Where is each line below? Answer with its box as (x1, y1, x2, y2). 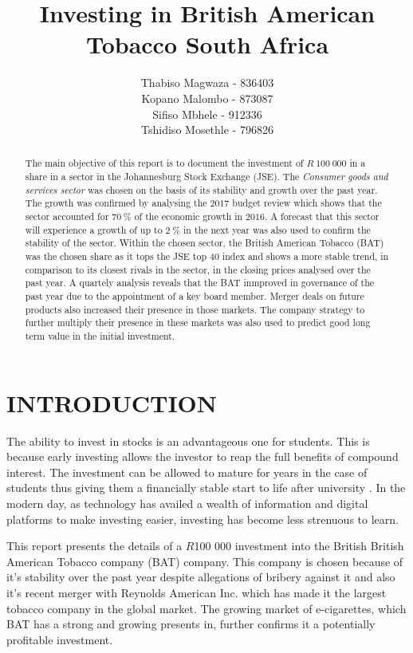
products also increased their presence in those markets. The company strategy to (25, 302, 365, 316)
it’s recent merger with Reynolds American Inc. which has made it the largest (6, 584, 387, 600)
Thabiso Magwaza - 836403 (140, 74, 274, 91)
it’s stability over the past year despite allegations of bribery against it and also (6, 568, 395, 585)
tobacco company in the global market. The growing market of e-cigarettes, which (6, 600, 407, 616)
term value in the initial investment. (25, 329, 175, 343)
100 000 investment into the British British (194, 537, 404, 554)
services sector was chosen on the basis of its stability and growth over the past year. (25, 183, 378, 196)
